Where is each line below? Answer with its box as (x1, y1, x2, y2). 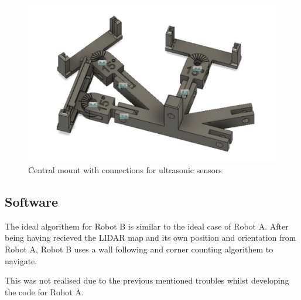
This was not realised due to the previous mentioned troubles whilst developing (5, 274, 289, 286)
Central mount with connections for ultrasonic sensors (28, 164, 222, 176)
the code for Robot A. (5, 285, 84, 298)
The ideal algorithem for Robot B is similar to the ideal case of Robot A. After (5, 220, 289, 232)
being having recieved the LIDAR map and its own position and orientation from (5, 231, 296, 244)
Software (5, 193, 59, 211)
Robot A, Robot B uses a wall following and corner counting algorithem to (5, 243, 273, 255)
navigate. (5, 254, 37, 267)
